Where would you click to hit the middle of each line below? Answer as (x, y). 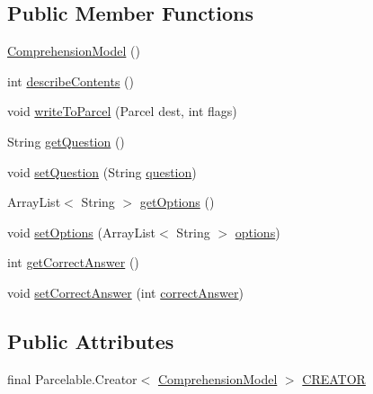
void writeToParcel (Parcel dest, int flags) (122, 111)
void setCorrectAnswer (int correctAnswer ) (125, 292)
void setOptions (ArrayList (82, 232)
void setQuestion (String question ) (102, 171)
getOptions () (177, 202)
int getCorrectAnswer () (73, 262)
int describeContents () (71, 81)
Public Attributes (91, 340)
